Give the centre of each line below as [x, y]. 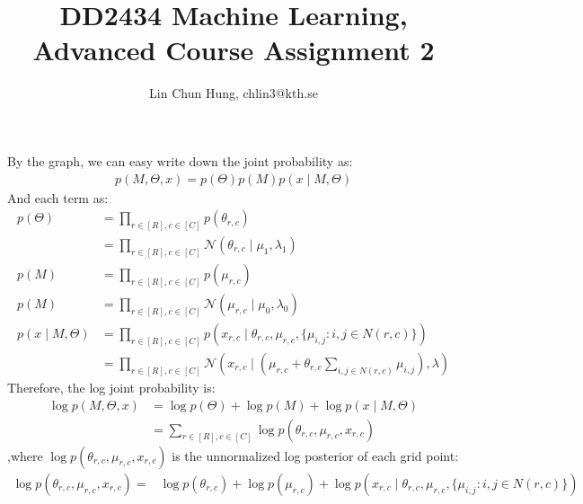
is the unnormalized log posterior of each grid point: [315, 455]
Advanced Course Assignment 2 [234, 50]
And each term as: [58, 197]
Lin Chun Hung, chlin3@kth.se [234, 93]
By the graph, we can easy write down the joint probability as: [180, 160]
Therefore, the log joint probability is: [111, 388]
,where [25, 455]
